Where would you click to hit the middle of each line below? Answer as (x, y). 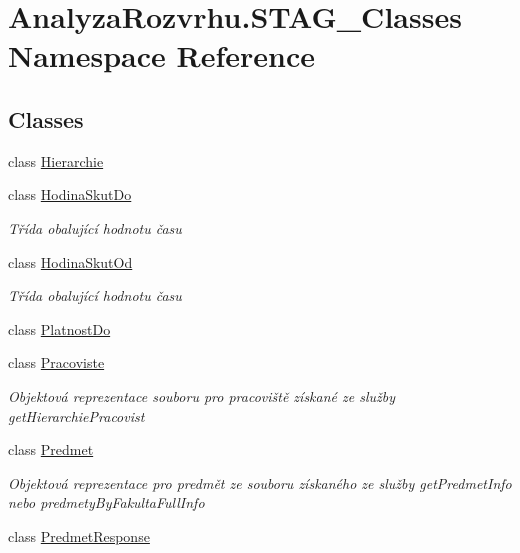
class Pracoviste (56, 362)
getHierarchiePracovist (76, 415)
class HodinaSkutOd (70, 261)
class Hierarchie (56, 160)
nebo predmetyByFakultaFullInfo (106, 502)
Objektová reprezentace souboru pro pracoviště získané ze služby (202, 395)
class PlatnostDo (59, 328)
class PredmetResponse (79, 535)
